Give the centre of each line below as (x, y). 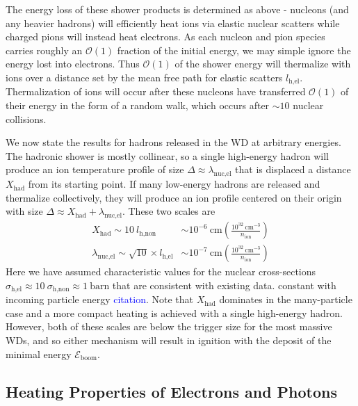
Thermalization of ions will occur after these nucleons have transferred (156, 91)
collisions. (26, 119)
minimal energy (39, 354)
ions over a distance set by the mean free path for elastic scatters (144, 77)
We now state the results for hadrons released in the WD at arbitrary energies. (173, 142)
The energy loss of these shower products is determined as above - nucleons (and (177, 9)
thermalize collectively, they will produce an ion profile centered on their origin (174, 197)
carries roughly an (44, 50)
